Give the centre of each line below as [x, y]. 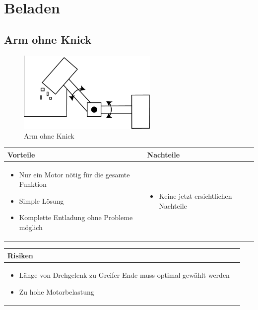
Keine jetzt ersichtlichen [195, 195]
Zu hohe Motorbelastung [57, 291]
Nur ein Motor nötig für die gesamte [74, 174]
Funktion [33, 184]
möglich [31, 227]
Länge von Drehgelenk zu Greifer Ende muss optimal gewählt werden [124, 275]
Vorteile [21, 154]
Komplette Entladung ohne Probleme [76, 217]
